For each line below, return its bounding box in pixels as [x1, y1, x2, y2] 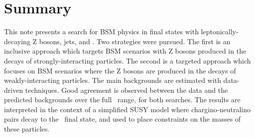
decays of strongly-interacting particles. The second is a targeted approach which [4, 55, 251, 66]
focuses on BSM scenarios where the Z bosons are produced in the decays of [4, 65, 236, 75]
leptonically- [201, 26, 239, 37]
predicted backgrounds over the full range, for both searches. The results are [4, 94, 241, 105]
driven [4, 84, 23, 95]
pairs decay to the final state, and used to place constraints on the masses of [4, 114, 241, 124]
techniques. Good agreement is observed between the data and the [25, 84, 228, 95]
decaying [4, 36, 30, 46]
